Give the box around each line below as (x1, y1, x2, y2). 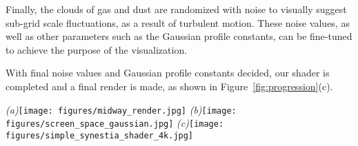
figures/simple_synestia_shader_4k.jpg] (6, 130, 194, 140)
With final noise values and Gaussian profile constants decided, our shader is (6, 65, 330, 80)
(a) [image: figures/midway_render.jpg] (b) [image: (6, 102, 237, 116)
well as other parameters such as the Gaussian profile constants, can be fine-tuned (6, 29, 352, 43)
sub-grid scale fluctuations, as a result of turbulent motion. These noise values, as (6, 15, 350, 30)
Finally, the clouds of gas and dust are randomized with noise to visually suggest (6, 2, 347, 16)
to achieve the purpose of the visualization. (6, 42, 188, 56)
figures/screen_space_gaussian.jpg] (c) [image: (6, 116, 224, 130)
